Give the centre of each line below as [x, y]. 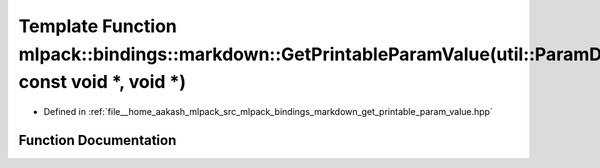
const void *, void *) [102, 82]
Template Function [97, 26]
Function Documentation [97, 140]
